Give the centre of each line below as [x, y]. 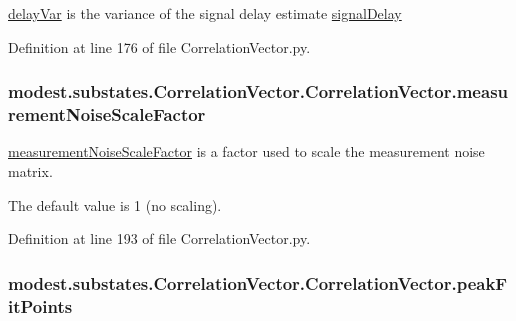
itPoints [40, 305]
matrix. [30, 170]
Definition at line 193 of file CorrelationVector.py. [159, 238]
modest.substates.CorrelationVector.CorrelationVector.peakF [258, 282]
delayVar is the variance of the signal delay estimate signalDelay [205, 13]
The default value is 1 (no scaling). [115, 204]
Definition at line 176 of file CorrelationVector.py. [159, 46]
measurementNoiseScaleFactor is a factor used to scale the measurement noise [246, 151]
